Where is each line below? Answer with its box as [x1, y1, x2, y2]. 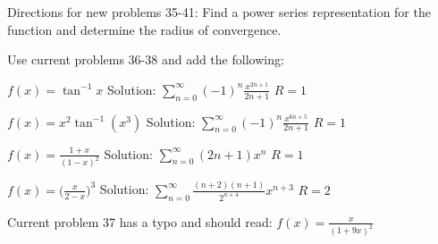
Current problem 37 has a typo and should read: [7, 212, 273, 231]
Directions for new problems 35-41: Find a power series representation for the [7, 3, 431, 21]
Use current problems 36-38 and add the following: [7, 50, 284, 69]
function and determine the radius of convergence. [7, 20, 282, 38]
